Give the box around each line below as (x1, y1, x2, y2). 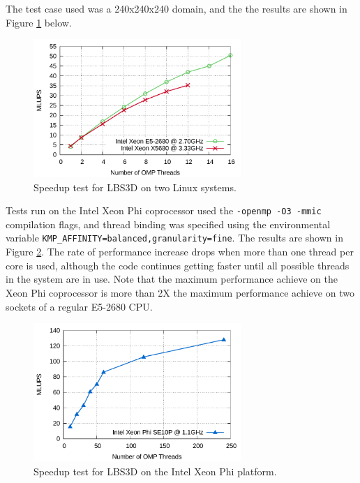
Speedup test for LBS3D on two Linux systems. (33, 179, 237, 194)
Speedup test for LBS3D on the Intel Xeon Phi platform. (33, 463, 277, 478)
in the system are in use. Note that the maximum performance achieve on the (6, 272, 338, 286)
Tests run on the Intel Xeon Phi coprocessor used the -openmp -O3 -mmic (6, 203, 322, 218)
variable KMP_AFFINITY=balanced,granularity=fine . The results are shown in (6, 230, 343, 245)
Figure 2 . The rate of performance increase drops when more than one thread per (6, 244, 354, 259)
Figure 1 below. (6, 15, 72, 29)
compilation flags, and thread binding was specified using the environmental (6, 216, 331, 231)
